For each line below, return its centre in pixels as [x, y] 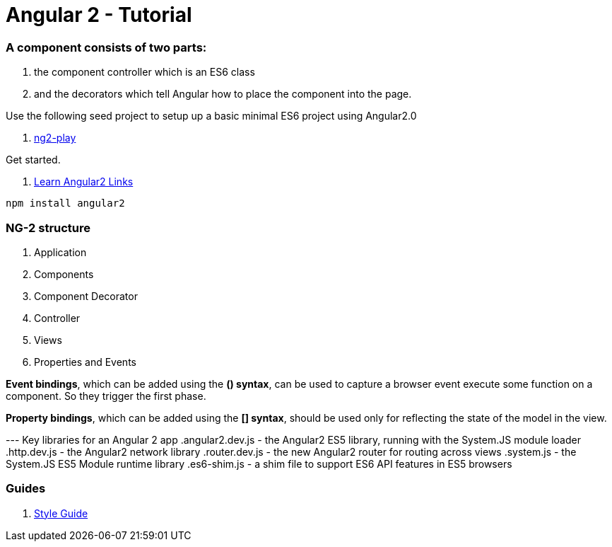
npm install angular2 [65, 203]
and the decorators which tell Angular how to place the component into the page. [223, 94]
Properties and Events [85, 362]
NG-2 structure [48, 228]
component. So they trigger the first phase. [106, 396]
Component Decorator [86, 296]
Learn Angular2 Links [84, 182]
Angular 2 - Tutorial [99, 15]
